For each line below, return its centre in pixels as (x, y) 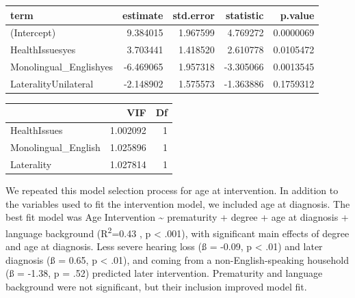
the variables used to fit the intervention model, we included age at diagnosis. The (178, 203)
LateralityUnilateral (52, 83)
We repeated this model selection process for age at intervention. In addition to (172, 190)
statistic (245, 15)
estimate (143, 15)
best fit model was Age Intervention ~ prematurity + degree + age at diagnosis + (177, 217)
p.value (297, 15)
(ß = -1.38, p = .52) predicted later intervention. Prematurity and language (164, 273)
